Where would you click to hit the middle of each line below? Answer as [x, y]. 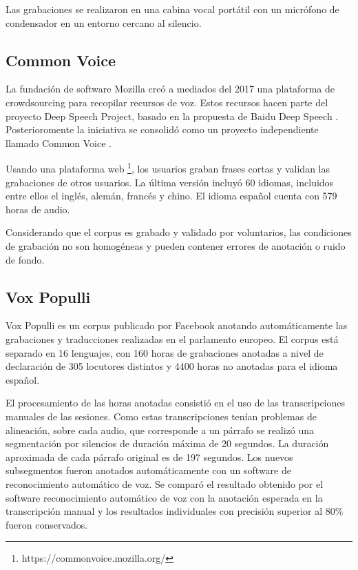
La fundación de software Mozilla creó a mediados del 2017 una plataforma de [170, 89]
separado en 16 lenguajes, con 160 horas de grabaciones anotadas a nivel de [165, 352]
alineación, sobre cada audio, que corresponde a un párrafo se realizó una [160, 430]
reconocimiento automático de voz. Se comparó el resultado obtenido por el [165, 483]
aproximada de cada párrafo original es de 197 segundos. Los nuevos [149, 456]
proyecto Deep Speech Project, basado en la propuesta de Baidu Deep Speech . [172, 116]
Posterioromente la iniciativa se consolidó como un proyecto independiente [162, 129]
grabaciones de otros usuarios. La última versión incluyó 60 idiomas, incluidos [170, 182]
